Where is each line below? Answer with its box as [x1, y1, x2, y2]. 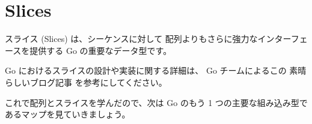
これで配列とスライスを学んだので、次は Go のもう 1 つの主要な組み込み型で [5, 96, 308, 108]
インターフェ [257, 32, 308, 45]
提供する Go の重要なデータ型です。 [29, 44, 172, 56]
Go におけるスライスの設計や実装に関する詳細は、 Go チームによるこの [5, 64, 287, 77]
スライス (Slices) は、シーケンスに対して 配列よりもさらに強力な [5, 32, 258, 45]
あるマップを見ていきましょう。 [5, 108, 130, 120]
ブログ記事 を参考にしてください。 [29, 75, 167, 88]
